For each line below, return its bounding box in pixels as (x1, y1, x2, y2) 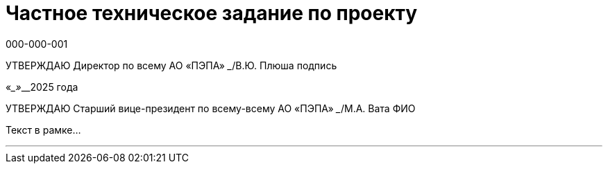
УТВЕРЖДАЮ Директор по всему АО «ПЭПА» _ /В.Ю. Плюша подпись (6, 59, 337, 71)
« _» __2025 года (6, 80, 78, 93)
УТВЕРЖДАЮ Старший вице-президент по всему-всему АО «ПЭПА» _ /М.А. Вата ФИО (6, 102, 416, 114)
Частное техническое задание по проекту (6, 1, 418, 25)
